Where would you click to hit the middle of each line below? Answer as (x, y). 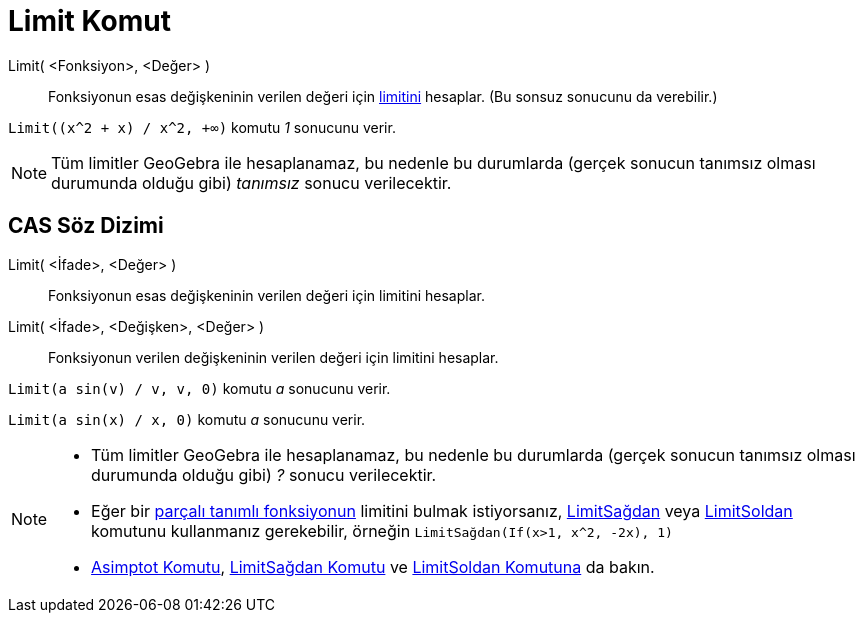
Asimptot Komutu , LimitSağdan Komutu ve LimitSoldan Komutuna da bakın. (373, 566)
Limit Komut (89, 21)
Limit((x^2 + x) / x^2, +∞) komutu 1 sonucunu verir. (202, 127)
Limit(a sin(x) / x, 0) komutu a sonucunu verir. (187, 419)
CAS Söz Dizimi (86, 226)
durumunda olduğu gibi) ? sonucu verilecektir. (264, 474)
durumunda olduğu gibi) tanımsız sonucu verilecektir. (251, 182)
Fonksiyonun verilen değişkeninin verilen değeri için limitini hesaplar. (273, 357)
